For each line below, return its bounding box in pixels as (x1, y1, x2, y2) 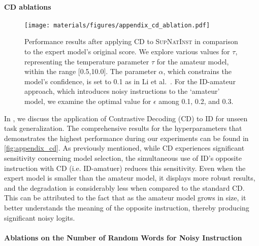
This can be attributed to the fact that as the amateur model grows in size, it (4, 192, 246, 203)
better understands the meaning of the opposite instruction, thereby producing (4, 202, 249, 213)
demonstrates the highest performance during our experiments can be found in (4, 132, 249, 143)
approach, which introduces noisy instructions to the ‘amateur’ (24, 86, 220, 96)
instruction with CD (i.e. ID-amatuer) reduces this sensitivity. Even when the (4, 162, 246, 173)
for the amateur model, (156, 56, 229, 66)
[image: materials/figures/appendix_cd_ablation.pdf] (24, 21, 210, 29)
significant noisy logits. (4, 212, 75, 223)
